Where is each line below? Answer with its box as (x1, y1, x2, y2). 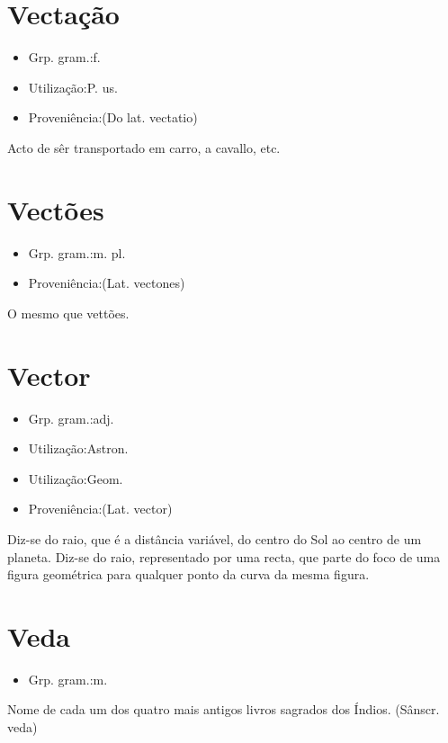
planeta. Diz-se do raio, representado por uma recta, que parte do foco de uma (7, 547, 441, 566)
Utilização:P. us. (28, 77, 118, 96)
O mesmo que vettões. (7, 303, 130, 322)
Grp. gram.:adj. (28, 408, 114, 427)
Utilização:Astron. (28, 439, 129, 458)
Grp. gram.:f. (28, 48, 101, 67)
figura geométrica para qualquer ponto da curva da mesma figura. (7, 565, 370, 584)
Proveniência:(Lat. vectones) (28, 273, 185, 292)
